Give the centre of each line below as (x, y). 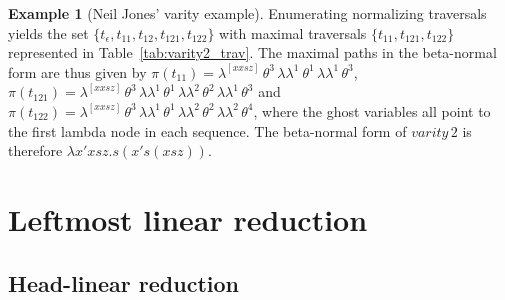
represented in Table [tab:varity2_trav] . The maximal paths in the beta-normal (252, 52)
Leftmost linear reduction (188, 218)
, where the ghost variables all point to (372, 110)
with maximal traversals (293, 32)
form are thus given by (77, 71)
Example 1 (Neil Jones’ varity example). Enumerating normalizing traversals (247, 13)
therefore (35, 150)
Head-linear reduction (123, 282)
